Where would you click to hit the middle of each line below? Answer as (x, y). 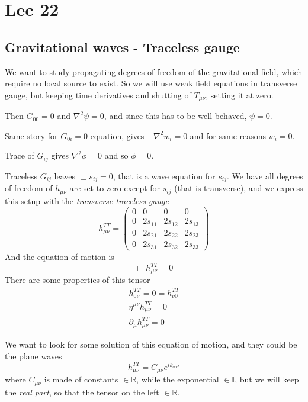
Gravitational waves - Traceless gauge (122, 46)
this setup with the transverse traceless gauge (87, 200)
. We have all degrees (265, 176)
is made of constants (81, 379)
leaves (65, 176)
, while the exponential (178, 379)
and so (116, 155)
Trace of (20, 155)
